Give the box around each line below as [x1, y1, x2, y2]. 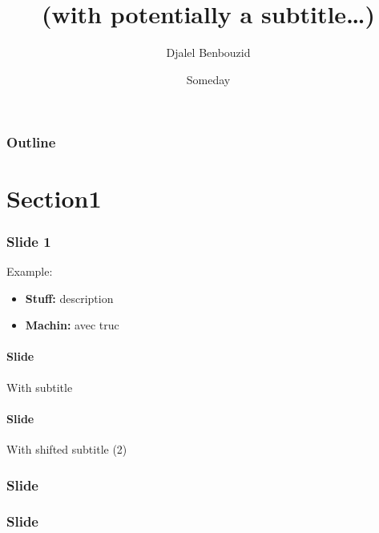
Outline [6, 131, 56, 151]
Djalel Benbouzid [166, 44, 251, 61]
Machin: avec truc [25, 317, 119, 333]
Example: [6, 263, 53, 280]
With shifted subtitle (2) [6, 440, 127, 457]
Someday [186, 71, 231, 87]
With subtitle [6, 378, 73, 395]
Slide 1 [6, 231, 51, 251]
